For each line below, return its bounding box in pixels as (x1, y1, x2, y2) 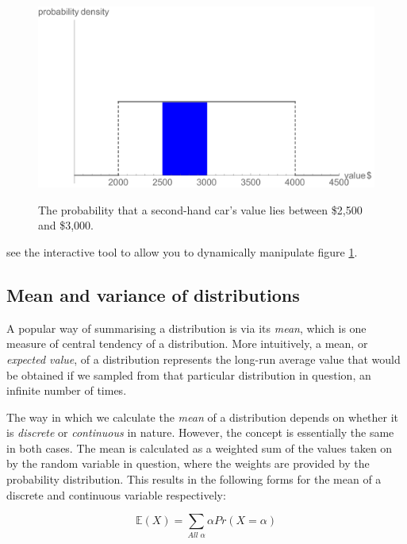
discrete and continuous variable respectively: (6, 486, 226, 503)
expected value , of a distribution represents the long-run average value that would (6, 350, 401, 367)
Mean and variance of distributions (6, 282, 300, 307)
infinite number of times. (6, 382, 127, 399)
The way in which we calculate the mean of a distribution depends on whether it (6, 408, 399, 425)
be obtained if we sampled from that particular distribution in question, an (6, 366, 371, 383)
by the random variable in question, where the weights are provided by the (6, 455, 370, 472)
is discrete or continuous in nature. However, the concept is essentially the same (6, 424, 394, 441)
